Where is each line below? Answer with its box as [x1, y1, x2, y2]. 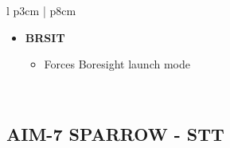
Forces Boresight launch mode [44, 56, 190, 72]
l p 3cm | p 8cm [6, 2, 76, 18]
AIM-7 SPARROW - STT [6, 121, 224, 146]
